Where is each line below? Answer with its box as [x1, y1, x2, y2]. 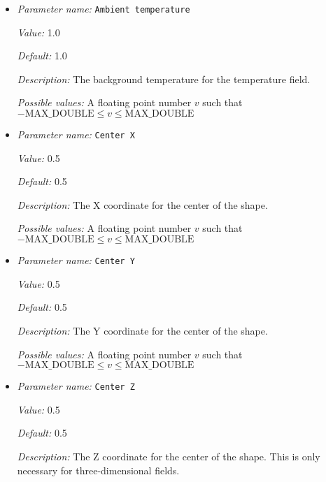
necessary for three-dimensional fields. [17, 462, 180, 477]
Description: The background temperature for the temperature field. [17, 71, 311, 86]
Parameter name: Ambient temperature [17, 1, 190, 15]
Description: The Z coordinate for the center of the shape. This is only [17, 448, 320, 463]
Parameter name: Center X [17, 127, 135, 142]
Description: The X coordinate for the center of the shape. [17, 197, 268, 212]
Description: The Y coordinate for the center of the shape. [17, 323, 268, 337]
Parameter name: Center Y [17, 253, 135, 268]
